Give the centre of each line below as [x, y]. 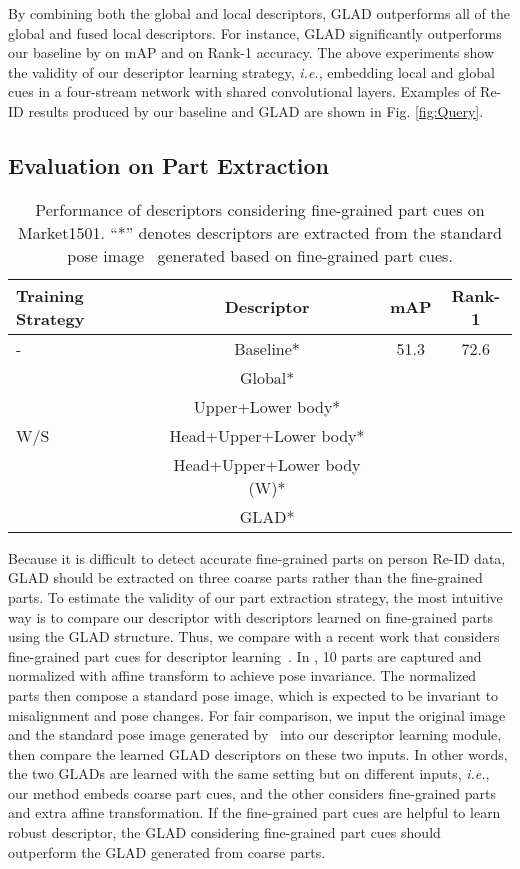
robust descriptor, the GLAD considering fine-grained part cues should [224, 832]
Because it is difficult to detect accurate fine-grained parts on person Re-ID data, [257, 557]
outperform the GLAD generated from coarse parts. [167, 851]
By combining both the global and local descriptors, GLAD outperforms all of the [259, 13]
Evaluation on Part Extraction [169, 164]
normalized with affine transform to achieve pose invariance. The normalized [242, 675]
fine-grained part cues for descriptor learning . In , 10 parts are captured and [245, 655]
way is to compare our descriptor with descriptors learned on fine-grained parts [250, 616]
